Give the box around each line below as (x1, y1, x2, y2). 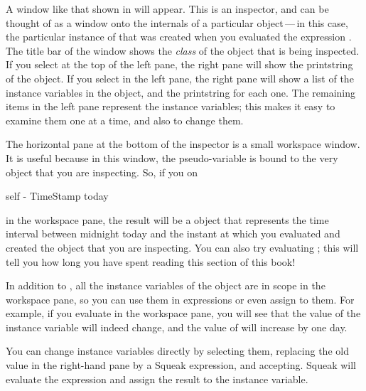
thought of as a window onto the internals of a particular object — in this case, (6, 15, 348, 30)
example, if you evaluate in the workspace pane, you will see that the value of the (6, 306, 361, 321)
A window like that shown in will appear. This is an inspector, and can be (6, 1, 329, 16)
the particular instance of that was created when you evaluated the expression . (6, 29, 352, 44)
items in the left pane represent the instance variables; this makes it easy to (6, 99, 335, 114)
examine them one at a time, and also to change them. (6, 112, 244, 127)
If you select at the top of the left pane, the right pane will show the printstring (6, 57, 353, 72)
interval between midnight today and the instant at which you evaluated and (6, 226, 340, 241)
